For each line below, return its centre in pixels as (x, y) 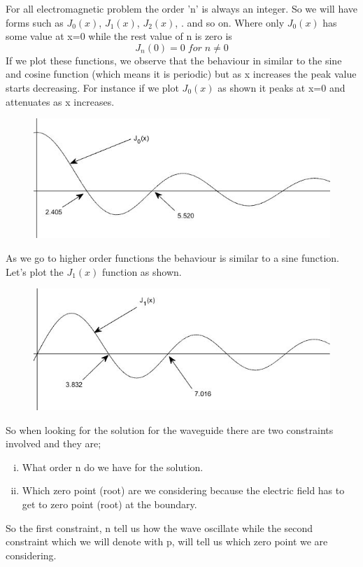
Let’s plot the (35, 271)
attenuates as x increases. (60, 101)
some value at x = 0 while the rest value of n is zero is (119, 36)
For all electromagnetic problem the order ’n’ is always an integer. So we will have (181, 8)
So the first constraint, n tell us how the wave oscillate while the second (159, 527)
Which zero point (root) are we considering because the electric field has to (183, 490)
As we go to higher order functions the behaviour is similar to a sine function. (172, 257)
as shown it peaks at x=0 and (282, 87)
